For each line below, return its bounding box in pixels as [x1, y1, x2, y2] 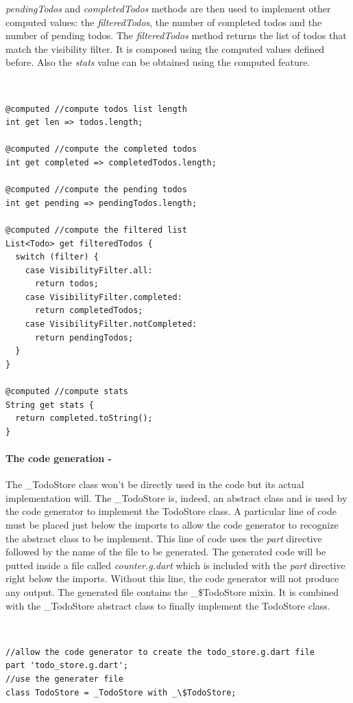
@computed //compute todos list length [5, 104, 187, 114]
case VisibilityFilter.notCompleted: [25, 319, 197, 330]
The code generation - [5, 451, 112, 465]
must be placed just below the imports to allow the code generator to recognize [5, 517, 339, 531]
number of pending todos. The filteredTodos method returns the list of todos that [5, 28, 347, 43]
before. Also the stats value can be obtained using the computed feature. [5, 55, 311, 69]
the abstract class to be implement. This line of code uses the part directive [5, 531, 322, 545]
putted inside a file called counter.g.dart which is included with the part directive [5, 557, 345, 572]
